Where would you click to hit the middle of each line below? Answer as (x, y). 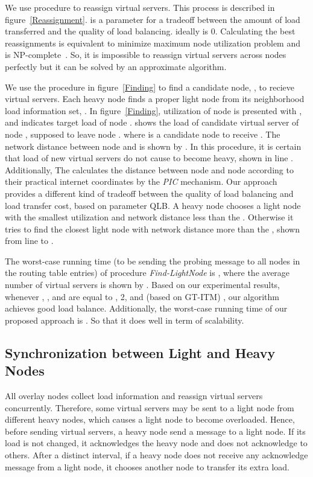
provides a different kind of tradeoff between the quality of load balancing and (149, 193)
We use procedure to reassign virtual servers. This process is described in (140, 7)
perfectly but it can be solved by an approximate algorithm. (116, 66)
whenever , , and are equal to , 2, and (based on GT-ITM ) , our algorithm (142, 296)
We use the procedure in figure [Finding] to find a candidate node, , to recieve (150, 87)
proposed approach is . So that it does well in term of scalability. (125, 320)
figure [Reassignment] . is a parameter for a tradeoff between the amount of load (153, 19)
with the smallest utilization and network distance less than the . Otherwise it (149, 217)
